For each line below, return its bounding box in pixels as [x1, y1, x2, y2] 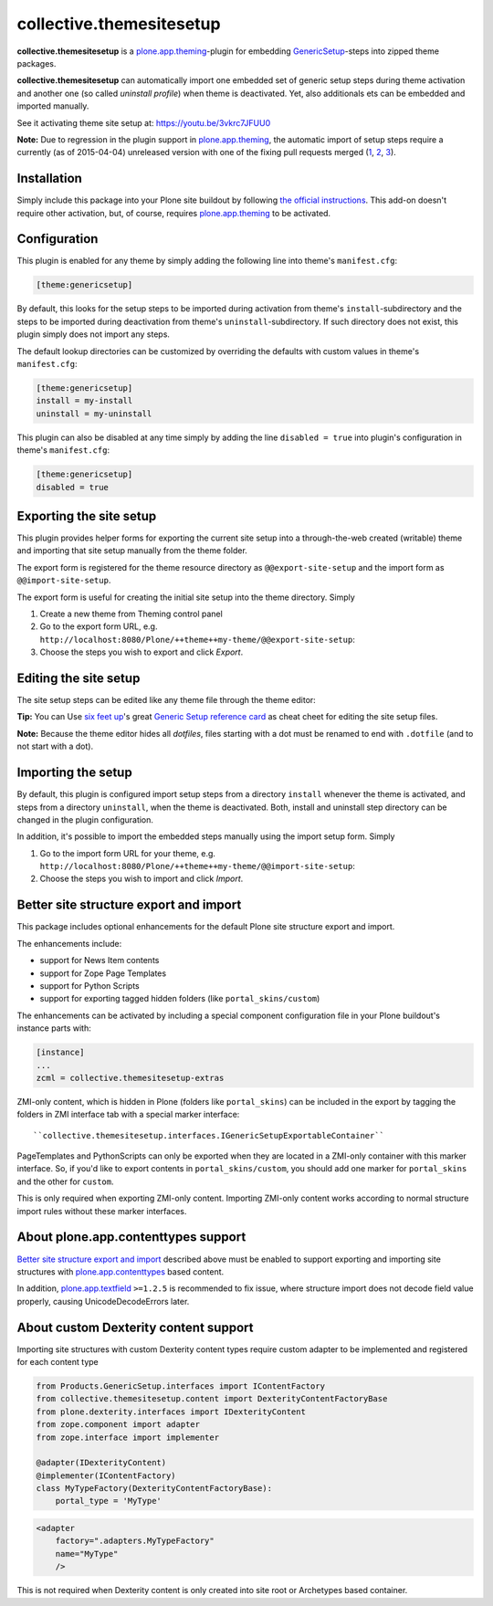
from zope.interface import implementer [36, 1432, 219, 1443]
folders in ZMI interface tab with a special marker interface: [16, 1109, 240, 1120]
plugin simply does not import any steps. [16, 329, 171, 340]
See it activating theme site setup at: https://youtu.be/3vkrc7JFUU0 [16, 117, 271, 128]
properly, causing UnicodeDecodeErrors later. [16, 1296, 190, 1307]
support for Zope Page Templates [39, 968, 167, 979]
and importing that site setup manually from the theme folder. [16, 545, 248, 556]
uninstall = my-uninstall [36, 408, 152, 419]
